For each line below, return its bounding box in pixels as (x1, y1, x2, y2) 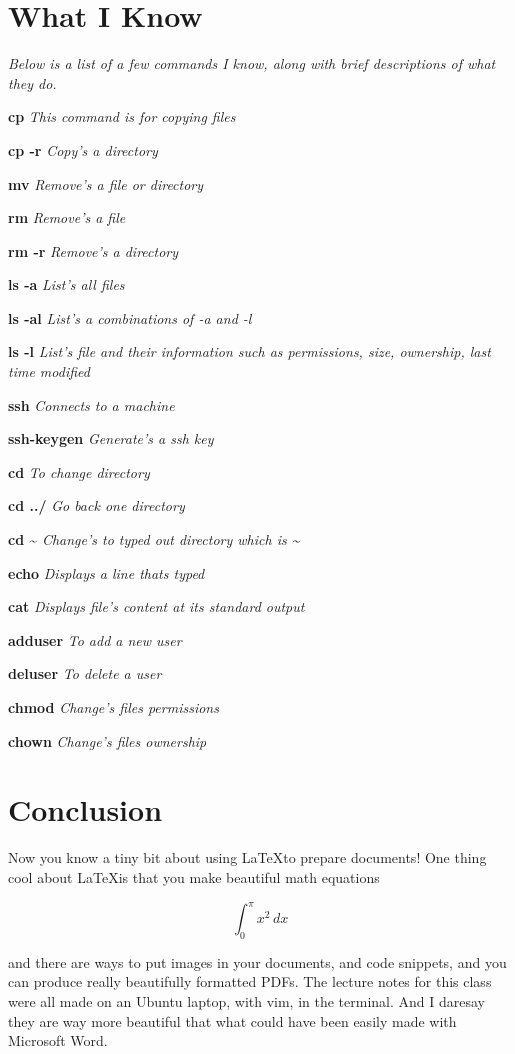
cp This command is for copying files (8, 106, 236, 127)
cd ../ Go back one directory (8, 495, 185, 516)
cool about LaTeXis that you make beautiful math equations (8, 866, 380, 887)
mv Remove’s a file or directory (8, 173, 204, 194)
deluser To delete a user (8, 663, 162, 684)
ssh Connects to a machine (8, 394, 175, 415)
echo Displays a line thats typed (8, 562, 205, 583)
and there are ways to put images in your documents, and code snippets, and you (8, 951, 507, 972)
